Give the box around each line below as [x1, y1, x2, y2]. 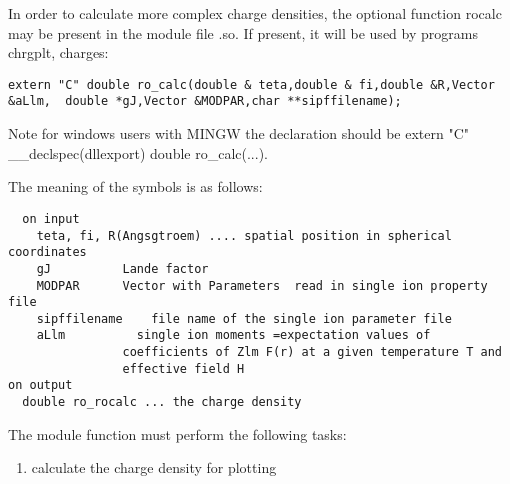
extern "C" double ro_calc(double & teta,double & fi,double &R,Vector [8, 77, 495, 92]
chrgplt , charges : [8, 42, 109, 63]
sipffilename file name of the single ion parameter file [36, 311, 452, 326]
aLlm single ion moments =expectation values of [36, 328, 431, 343]
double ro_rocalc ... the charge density [22, 395, 302, 410]
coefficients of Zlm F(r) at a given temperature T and [122, 345, 502, 360]
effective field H [122, 361, 245, 376]
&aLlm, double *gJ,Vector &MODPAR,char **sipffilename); [8, 94, 402, 109]
